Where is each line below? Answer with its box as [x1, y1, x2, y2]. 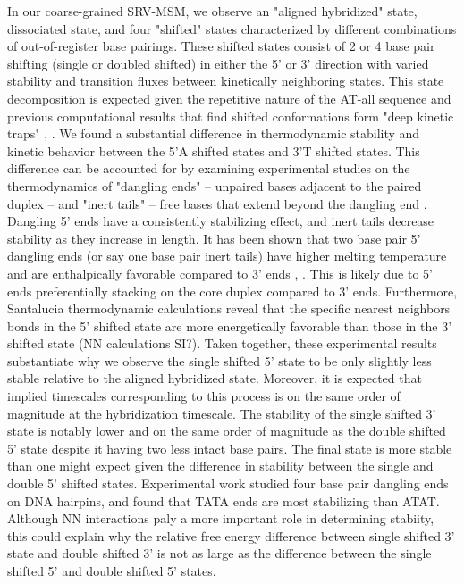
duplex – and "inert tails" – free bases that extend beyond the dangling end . [7, 194, 427, 212]
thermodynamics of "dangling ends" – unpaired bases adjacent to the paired [7, 176, 422, 195]
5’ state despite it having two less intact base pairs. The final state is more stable [7, 438, 452, 457]
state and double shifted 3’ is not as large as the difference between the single [7, 544, 432, 562]
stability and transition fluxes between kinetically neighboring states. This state [7, 71, 444, 90]
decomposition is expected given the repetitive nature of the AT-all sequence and [7, 88, 451, 107]
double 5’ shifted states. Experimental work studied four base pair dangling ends [7, 474, 449, 493]
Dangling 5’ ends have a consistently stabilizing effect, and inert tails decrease [7, 212, 434, 230]
